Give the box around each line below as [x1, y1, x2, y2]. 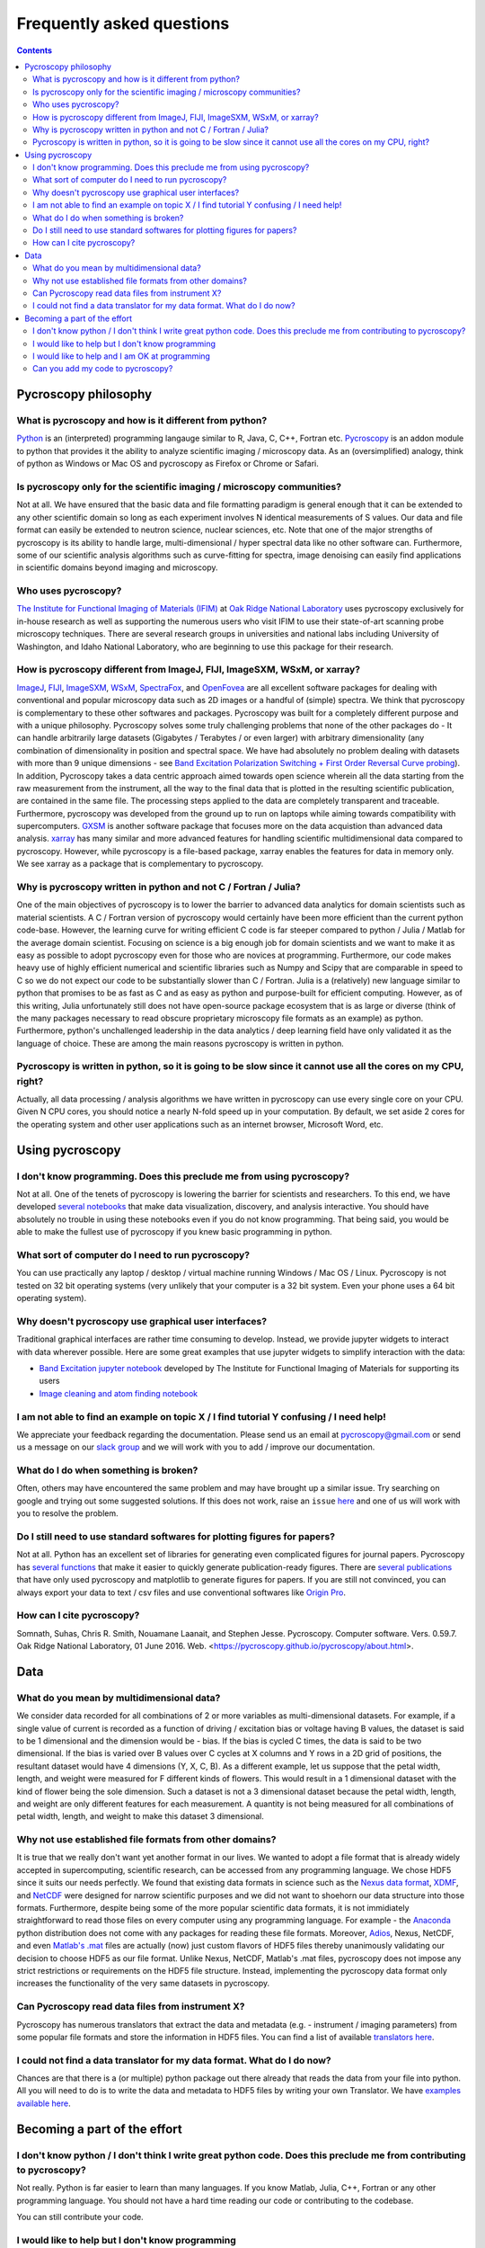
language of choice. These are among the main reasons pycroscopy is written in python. [16, 1038, 345, 1048]
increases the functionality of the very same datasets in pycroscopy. [16, 1978, 270, 1989]
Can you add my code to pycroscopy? [32, 363, 173, 374]
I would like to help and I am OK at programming [32, 351, 211, 361]
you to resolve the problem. [16, 1508, 119, 1519]
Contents [16, 45, 53, 56]
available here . [16, 2098, 71, 2109]
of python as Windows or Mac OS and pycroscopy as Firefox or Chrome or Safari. [16, 459, 319, 469]
